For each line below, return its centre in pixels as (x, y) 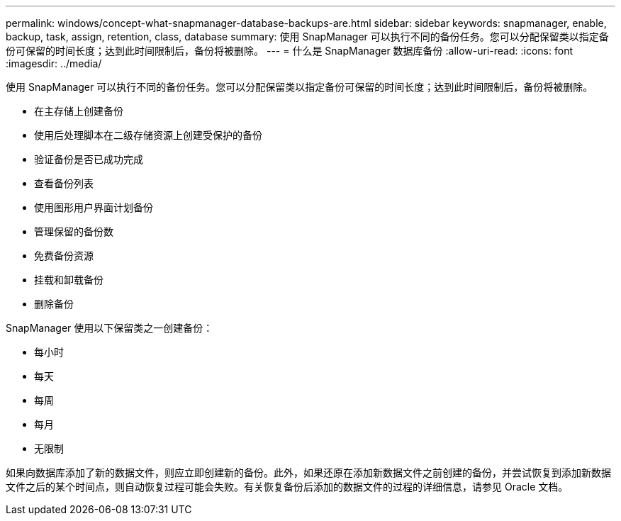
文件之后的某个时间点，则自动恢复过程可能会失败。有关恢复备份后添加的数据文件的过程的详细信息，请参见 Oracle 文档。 (287, 487)
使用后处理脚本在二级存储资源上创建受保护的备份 (148, 135)
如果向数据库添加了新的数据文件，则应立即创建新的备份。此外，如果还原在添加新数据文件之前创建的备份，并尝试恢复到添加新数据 (308, 472)
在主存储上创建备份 (79, 111)
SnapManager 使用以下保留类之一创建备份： (110, 328)
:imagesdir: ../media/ (54, 63)
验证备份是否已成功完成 (89, 159)
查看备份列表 (64, 183)
